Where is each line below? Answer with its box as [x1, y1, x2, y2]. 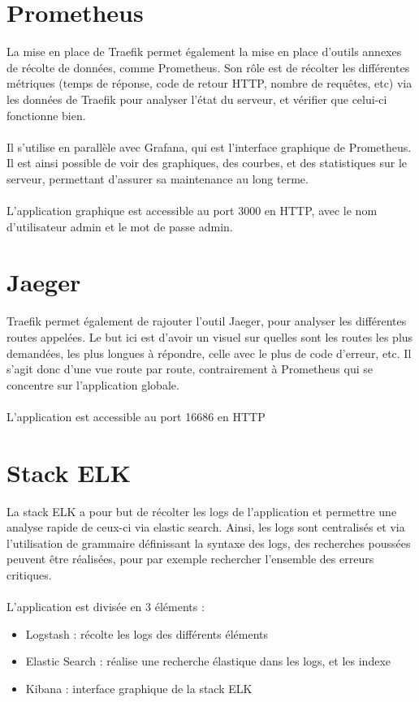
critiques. [6, 566, 52, 584]
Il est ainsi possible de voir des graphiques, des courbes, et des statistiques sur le [6, 154, 408, 171]
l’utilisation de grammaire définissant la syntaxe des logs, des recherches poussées [6, 534, 411, 551]
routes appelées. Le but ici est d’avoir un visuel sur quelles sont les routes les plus [6, 328, 413, 345]
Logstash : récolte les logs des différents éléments [25, 625, 269, 642]
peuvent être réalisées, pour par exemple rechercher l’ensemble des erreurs [6, 550, 374, 567]
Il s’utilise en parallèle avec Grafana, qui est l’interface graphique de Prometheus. [6, 138, 412, 155]
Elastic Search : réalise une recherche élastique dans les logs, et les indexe [25, 652, 391, 670]
